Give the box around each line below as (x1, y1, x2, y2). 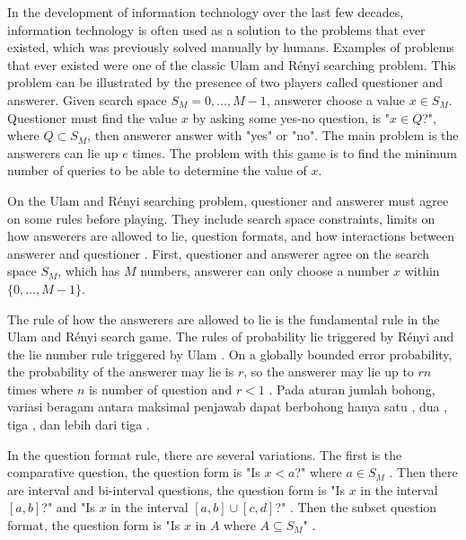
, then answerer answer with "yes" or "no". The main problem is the (87, 126, 459, 145)
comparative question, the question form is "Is (7, 463, 260, 482)
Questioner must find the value (7, 108, 178, 127)
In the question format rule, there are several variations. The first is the (7, 445, 402, 464)
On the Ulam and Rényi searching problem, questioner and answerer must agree (7, 190, 449, 209)
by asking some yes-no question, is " (192, 108, 391, 127)
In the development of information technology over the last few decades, (7, 3, 404, 21)
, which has (57, 261, 120, 280)
